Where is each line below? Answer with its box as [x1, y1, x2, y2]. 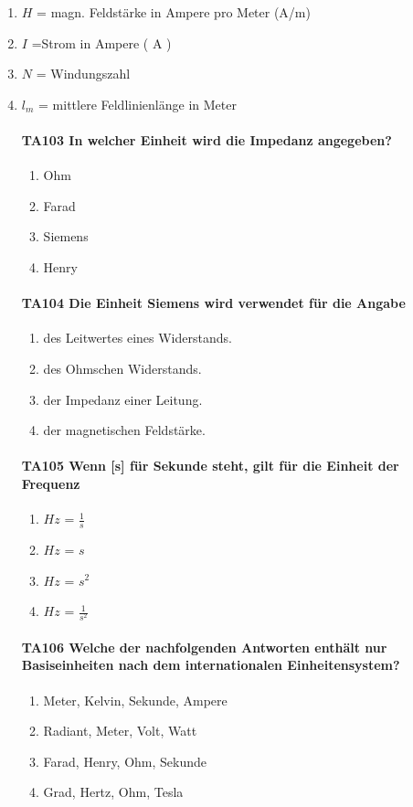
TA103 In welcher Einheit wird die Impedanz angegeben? [21, 130, 392, 149]
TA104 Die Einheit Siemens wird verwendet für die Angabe [21, 293, 406, 313]
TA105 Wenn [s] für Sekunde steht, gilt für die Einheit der [21, 456, 399, 475]
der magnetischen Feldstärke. [43, 420, 206, 440]
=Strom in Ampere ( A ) [31, 33, 172, 52]
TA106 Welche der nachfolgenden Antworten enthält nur [21, 637, 387, 656]
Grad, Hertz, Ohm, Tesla [43, 782, 184, 802]
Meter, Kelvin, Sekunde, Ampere [43, 690, 228, 709]
